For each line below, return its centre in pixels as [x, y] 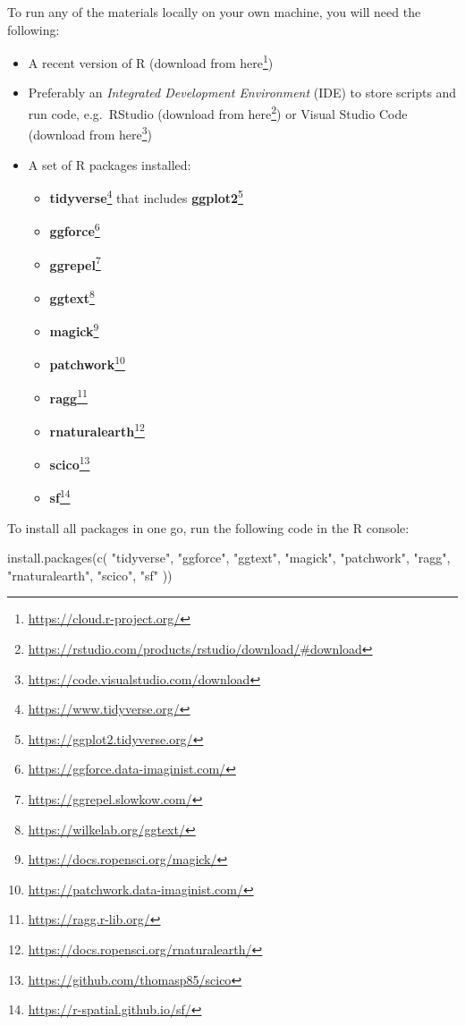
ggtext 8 [72, 296]
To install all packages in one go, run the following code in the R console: [208, 527]
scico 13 [70, 463]
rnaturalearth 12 [97, 429]
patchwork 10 [87, 363]
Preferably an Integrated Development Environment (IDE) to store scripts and [242, 93]
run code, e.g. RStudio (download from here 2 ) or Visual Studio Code [218, 112]
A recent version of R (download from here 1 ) [151, 61]
